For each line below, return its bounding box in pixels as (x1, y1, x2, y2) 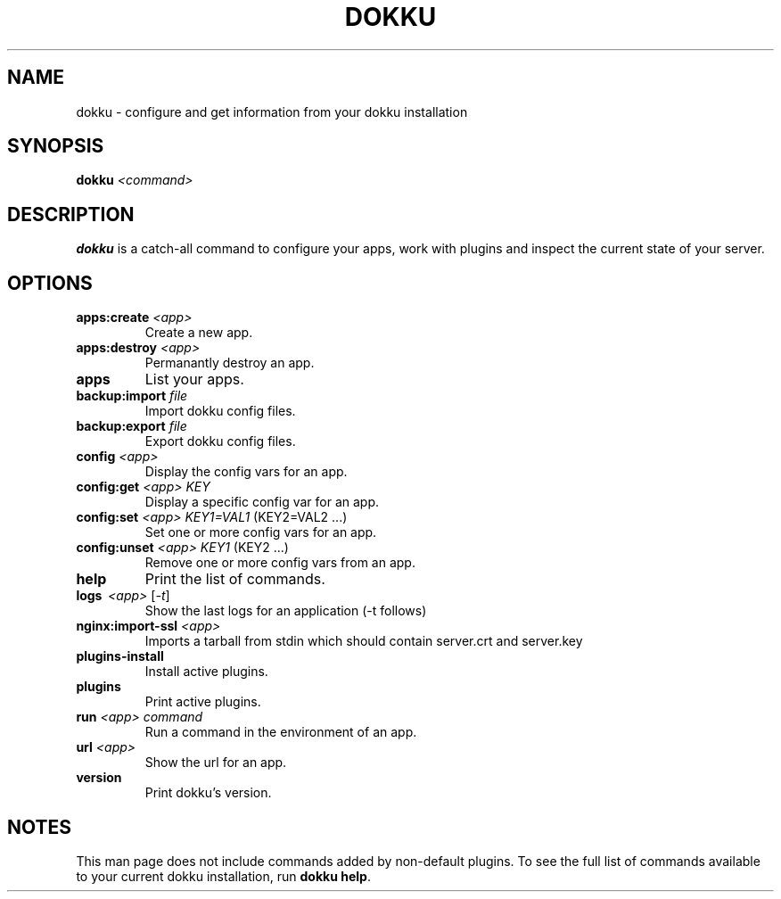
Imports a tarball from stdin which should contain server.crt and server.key (144, 633, 583, 649)
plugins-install (76, 648, 164, 664)
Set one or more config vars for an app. (144, 524, 377, 540)
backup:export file (76, 418, 187, 434)
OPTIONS (7, 271, 93, 294)
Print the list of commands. (144, 570, 325, 589)
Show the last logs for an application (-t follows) (144, 603, 427, 619)
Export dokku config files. (144, 433, 296, 449)
